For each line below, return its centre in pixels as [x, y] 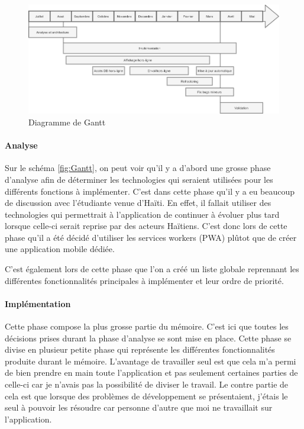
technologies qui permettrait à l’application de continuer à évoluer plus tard [142, 214]
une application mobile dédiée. [60, 249]
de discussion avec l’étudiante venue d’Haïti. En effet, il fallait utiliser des [138, 203]
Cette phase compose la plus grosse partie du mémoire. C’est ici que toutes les [147, 326]
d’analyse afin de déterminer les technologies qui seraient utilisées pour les [139, 179]
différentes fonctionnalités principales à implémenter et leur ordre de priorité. [144, 280]
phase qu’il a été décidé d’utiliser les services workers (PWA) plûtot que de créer [151, 237]
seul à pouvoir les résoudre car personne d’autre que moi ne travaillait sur [139, 407]
